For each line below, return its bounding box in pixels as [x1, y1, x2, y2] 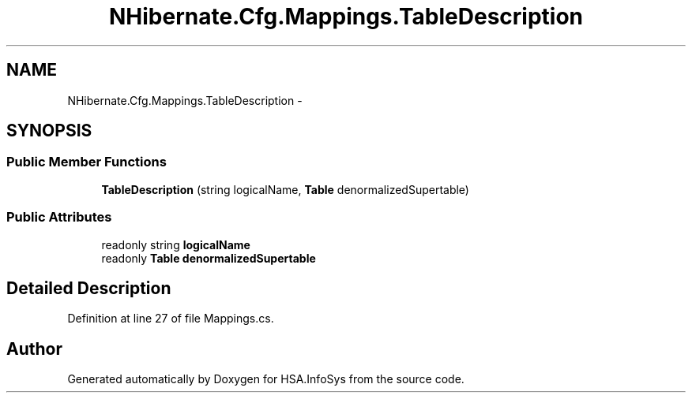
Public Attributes [6, 209, 112, 226]
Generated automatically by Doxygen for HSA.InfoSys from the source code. [67, 372, 464, 386]
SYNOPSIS [6, 121, 92, 141]
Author [6, 338, 62, 359]
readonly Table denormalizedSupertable [101, 251, 316, 265]
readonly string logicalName [101, 237, 250, 252]
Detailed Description [6, 278, 171, 298]
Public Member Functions [6, 154, 167, 170]
